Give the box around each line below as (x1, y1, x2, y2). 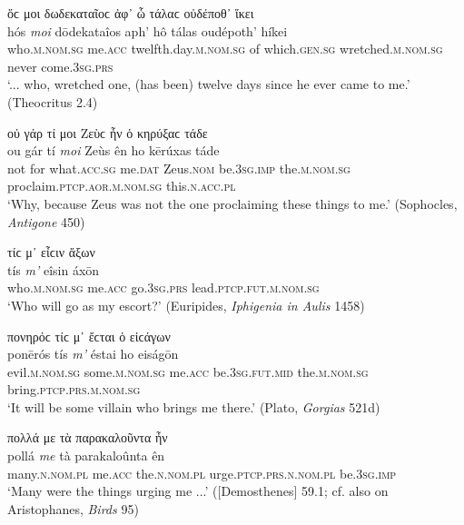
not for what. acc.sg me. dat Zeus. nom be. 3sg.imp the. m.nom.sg (7, 158, 350, 177)
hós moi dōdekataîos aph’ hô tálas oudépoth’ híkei (7, 21, 288, 40)
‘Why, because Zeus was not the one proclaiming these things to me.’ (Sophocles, (7, 193, 458, 213)
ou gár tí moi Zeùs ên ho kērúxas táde (7, 141, 220, 160)
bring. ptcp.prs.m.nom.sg (7, 380, 141, 399)
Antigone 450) (7, 212, 85, 231)
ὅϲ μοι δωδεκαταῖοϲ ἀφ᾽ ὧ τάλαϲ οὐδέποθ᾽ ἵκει (7, 4, 254, 22)
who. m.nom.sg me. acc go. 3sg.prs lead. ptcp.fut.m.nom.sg (7, 278, 320, 297)
